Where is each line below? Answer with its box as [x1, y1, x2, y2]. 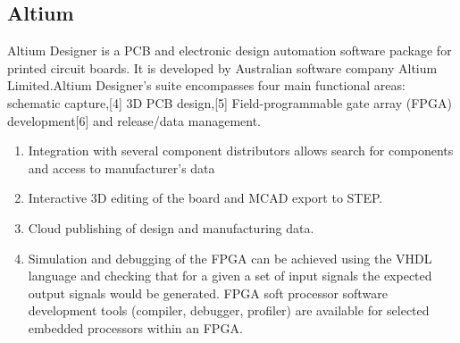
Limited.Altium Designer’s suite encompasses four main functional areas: [7, 76, 406, 95]
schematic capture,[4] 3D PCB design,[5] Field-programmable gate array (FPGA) [7, 93, 452, 112]
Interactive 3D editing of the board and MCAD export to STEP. [28, 188, 383, 207]
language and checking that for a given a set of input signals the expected [28, 266, 432, 285]
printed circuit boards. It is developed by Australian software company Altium [7, 58, 438, 77]
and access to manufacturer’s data [28, 158, 215, 177]
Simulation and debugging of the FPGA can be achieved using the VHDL [28, 248, 432, 267]
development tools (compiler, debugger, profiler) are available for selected [28, 301, 430, 320]
